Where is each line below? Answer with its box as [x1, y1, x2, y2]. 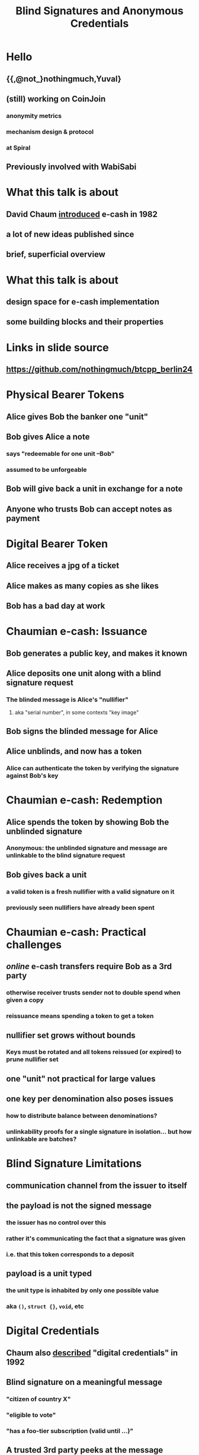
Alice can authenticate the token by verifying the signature [6, 764, 179, 772]
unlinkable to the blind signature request [6, 852, 126, 860]
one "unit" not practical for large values [6, 1073, 156, 1084]
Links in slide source [6, 341, 110, 354]
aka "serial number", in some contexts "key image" [14, 709, 139, 716]
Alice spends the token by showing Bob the [6, 817, 169, 827]
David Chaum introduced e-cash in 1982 [6, 209, 158, 219]
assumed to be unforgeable [6, 465, 87, 474]
